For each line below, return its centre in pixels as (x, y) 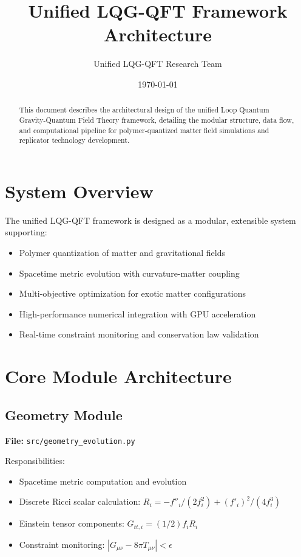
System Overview (79, 191)
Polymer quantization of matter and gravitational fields (122, 253)
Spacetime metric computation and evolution (103, 481)
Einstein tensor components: (72, 523)
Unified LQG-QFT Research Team (158, 64)
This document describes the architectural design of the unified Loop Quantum (144, 110)
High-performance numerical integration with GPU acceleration (137, 313)
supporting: (26, 232)
